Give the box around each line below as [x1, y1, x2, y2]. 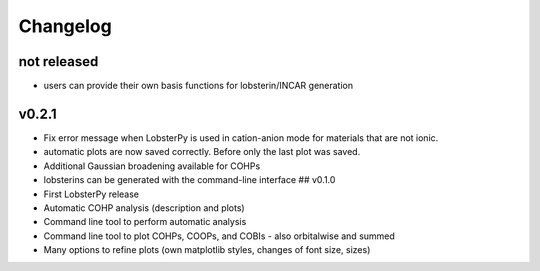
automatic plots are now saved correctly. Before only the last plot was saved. [43, 146, 361, 158]
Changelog [18, 15, 112, 37]
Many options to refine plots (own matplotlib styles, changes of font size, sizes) [43, 244, 371, 256]
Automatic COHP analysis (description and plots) [43, 201, 245, 214]
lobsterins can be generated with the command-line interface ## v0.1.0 [43, 174, 336, 186]
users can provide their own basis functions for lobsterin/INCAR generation [43, 80, 354, 92]
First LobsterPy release [43, 188, 140, 200]
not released [18, 53, 99, 70]
